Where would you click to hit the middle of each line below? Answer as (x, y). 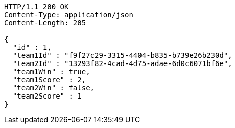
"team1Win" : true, (51, 72)
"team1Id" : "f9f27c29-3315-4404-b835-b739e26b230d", (122, 55)
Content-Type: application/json (69, 15)
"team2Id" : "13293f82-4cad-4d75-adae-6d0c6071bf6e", (122, 63)
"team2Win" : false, (54, 88)
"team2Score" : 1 (47, 96)
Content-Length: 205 (45, 23)
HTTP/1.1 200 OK (37, 7)
